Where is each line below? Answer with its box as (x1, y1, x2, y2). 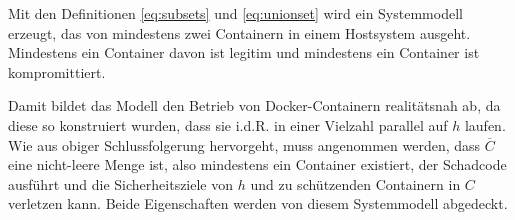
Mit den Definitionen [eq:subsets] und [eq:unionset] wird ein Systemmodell (8, 3, 463, 23)
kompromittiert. (8, 61, 106, 82)
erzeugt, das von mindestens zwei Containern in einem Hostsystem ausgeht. (8, 22, 471, 43)
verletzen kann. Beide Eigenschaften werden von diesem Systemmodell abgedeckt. (8, 193, 508, 214)
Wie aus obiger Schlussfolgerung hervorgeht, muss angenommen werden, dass (8, 134, 481, 155)
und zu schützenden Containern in (250, 173, 461, 194)
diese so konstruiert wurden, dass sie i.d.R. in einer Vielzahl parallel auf (8, 114, 448, 135)
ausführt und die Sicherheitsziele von (8, 173, 234, 194)
